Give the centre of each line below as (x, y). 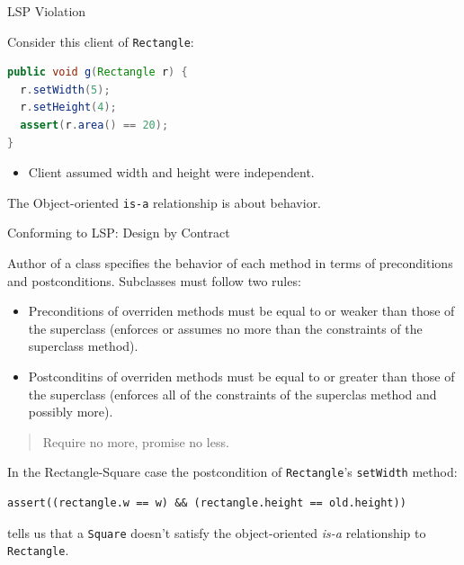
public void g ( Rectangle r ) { (98, 72)
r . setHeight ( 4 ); (68, 108)
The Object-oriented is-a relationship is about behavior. (165, 202)
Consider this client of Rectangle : (101, 41)
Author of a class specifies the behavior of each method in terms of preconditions (230, 263)
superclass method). (83, 346)
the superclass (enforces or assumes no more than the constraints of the (225, 328)
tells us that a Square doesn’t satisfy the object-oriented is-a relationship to (217, 532)
